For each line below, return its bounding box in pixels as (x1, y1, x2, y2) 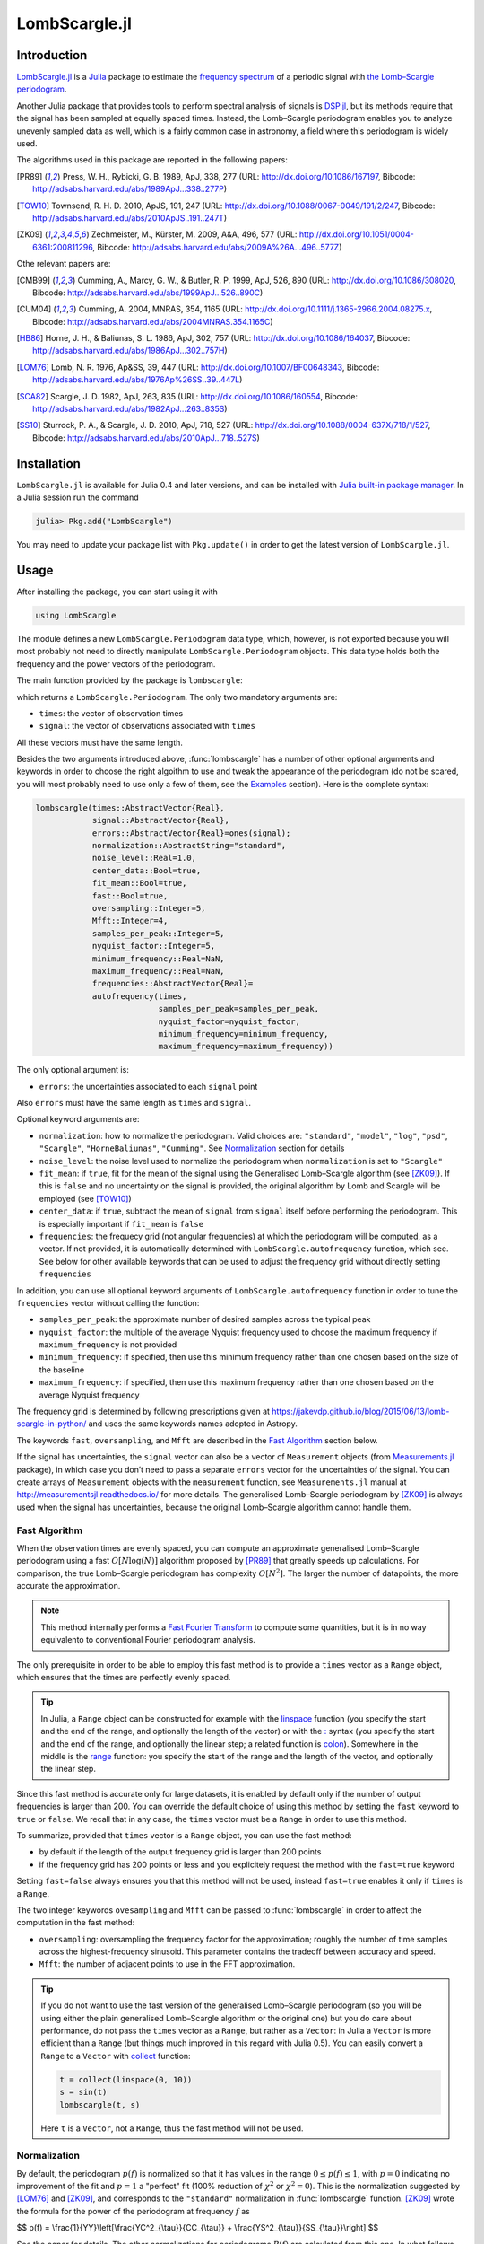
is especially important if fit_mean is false (39, 1218, 204, 1229)
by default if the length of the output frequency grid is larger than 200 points (39, 1846, 322, 1857)
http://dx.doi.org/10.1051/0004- (298, 229, 414, 240)
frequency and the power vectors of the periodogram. (16, 658, 216, 669)
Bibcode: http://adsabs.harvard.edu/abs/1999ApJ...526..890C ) (32, 287, 264, 298)
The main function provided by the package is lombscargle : (16, 675, 244, 686)
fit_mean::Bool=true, (91, 878, 187, 889)
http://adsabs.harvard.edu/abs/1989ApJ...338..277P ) (32, 184, 228, 195)
